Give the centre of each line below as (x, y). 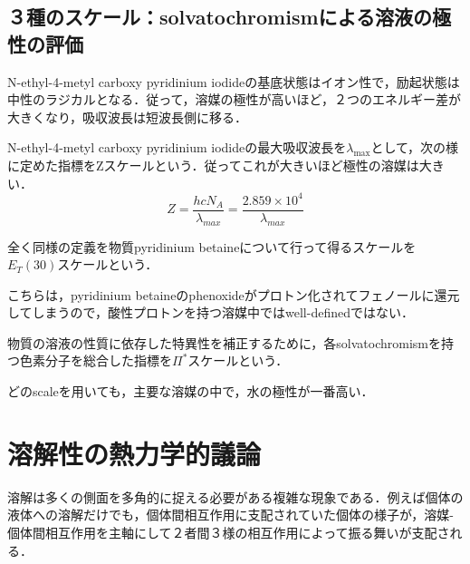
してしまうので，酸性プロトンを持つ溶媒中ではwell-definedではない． (211, 312)
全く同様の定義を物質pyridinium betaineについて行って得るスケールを (212, 246)
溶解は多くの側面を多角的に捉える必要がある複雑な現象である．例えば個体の (235, 496)
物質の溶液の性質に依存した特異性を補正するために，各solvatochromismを (224, 342)
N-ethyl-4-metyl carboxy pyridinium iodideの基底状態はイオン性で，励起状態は (234, 81)
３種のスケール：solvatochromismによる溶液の (220, 17)
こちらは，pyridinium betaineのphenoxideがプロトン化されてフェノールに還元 (234, 294)
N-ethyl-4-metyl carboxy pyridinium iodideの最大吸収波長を (177, 147)
